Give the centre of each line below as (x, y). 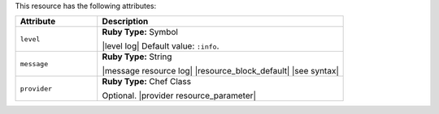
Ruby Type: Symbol (140, 32)
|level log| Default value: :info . (161, 46)
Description (125, 22)
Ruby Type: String (137, 57)
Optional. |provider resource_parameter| (179, 95)
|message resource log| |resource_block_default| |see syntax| (220, 71)
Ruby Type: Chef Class (146, 82)
